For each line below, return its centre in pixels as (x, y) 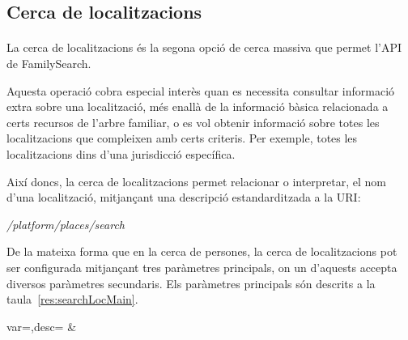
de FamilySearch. (49, 63)
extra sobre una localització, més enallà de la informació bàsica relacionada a (198, 106)
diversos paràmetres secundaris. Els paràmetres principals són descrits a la (191, 283)
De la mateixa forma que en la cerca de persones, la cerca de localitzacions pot (202, 251)
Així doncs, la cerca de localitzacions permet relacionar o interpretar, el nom (197, 181)
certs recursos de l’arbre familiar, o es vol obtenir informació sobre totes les (193, 122)
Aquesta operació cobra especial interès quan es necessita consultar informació (201, 90)
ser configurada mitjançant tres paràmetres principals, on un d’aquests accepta (202, 267)
